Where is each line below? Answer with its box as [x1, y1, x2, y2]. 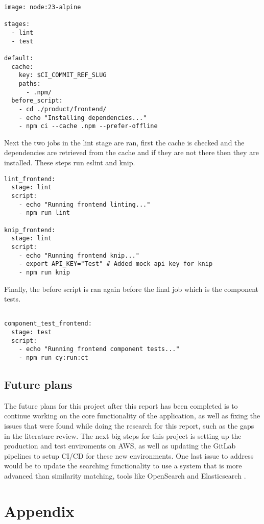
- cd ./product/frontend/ [18, 105, 107, 113]
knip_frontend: [4, 226, 56, 234]
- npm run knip [18, 268, 70, 276]
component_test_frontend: [4, 320, 92, 328]
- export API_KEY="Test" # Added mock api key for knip [18, 260, 213, 268]
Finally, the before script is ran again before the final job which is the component [4, 283, 259, 294]
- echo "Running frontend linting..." [18, 201, 151, 208]
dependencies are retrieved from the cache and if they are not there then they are [4, 147, 259, 158]
